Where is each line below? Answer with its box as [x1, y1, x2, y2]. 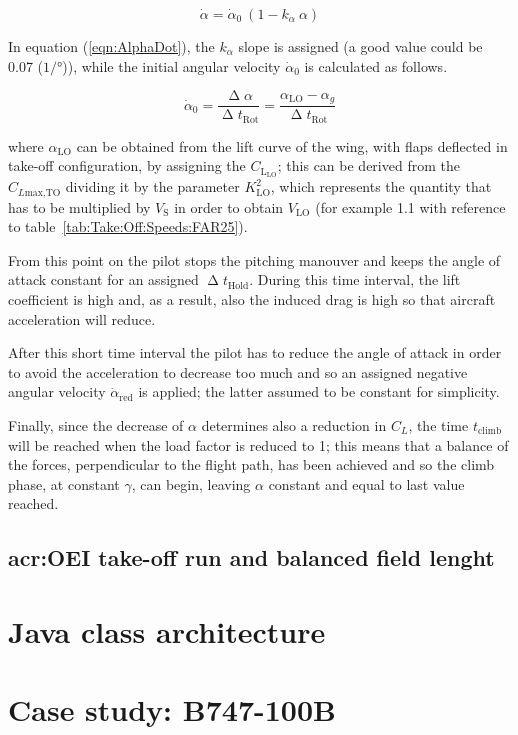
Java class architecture [8, 610, 326, 651]
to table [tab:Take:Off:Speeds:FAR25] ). [8, 216, 248, 237]
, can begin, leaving [131, 473, 251, 494]
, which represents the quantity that [270, 176, 492, 197]
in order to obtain [174, 196, 284, 217]
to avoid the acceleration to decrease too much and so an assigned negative [8, 361, 468, 382]
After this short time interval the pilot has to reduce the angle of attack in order [8, 342, 502, 363]
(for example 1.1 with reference [315, 196, 506, 217]
